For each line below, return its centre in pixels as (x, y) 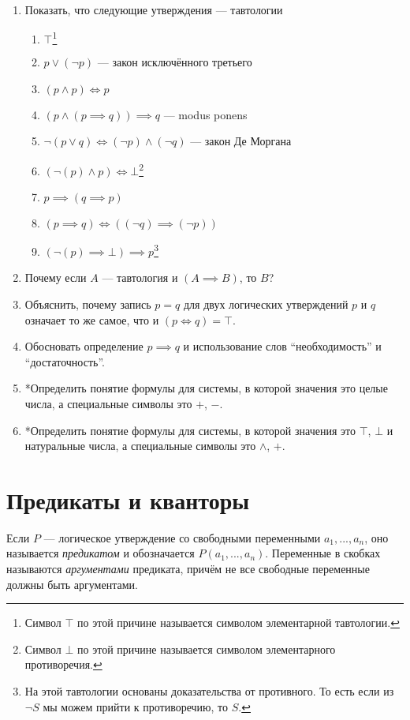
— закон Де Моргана (241, 141)
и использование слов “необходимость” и (282, 346)
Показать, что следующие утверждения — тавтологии (154, 9)
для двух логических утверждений (266, 304)
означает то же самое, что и (92, 319)
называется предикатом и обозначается (101, 553)
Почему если (56, 277)
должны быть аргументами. (72, 584)
